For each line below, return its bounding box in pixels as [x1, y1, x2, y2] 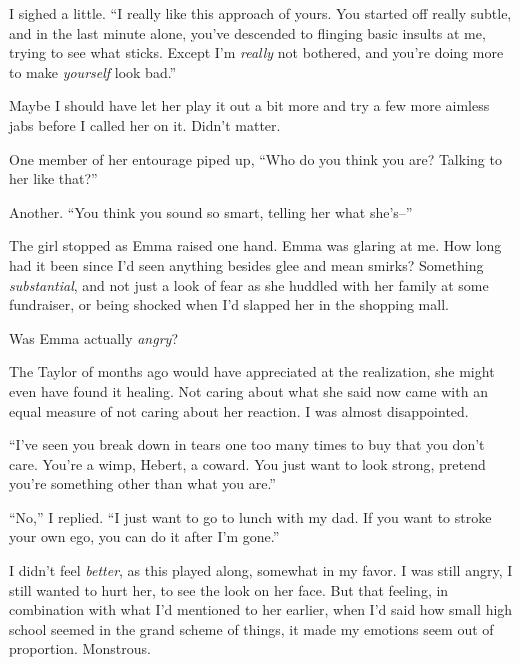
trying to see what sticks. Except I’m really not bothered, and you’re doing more [9, 42, 504, 63]
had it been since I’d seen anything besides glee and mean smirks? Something [9, 254, 484, 275]
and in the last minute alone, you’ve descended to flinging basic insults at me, [9, 22, 486, 43]
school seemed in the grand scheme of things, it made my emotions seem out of [9, 618, 494, 639]
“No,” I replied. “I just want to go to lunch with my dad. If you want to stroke [9, 506, 492, 527]
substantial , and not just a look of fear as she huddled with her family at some [9, 274, 489, 295]
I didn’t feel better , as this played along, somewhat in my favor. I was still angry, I [9, 560, 513, 581]
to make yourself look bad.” [9, 61, 177, 82]
